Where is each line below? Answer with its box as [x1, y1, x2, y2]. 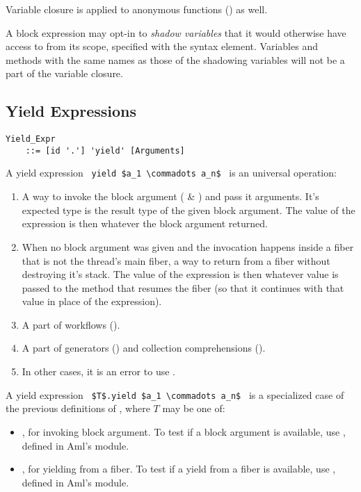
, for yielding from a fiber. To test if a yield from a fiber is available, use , [22, 461, 336, 476]
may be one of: [162, 401, 225, 416]
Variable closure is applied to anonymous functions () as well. [6, 2, 268, 16]
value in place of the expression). [22, 294, 162, 309]
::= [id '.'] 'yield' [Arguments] [25, 145, 185, 156]
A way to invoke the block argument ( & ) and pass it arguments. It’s [22, 189, 319, 204]
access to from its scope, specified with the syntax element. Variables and [6, 39, 318, 54]
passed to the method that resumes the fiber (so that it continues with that [22, 280, 344, 295]
